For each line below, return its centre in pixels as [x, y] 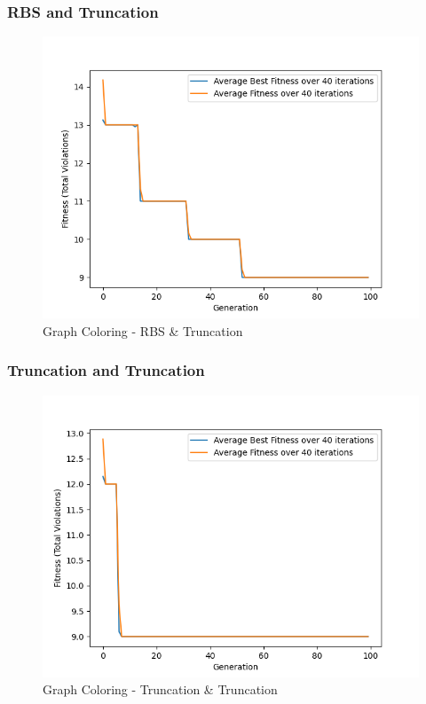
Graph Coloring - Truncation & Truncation [160, 689]
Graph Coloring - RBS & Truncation [143, 330]
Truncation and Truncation [106, 370]
